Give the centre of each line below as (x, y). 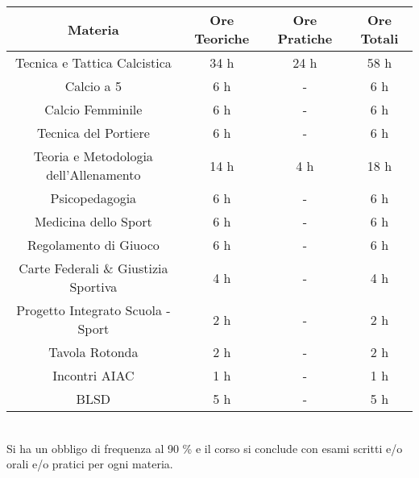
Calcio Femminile (93, 109)
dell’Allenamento (93, 175)
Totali (380, 38)
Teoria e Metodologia (93, 156)
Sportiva (93, 287)
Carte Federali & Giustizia (93, 268)
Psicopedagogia (93, 198)
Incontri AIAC (93, 375)
